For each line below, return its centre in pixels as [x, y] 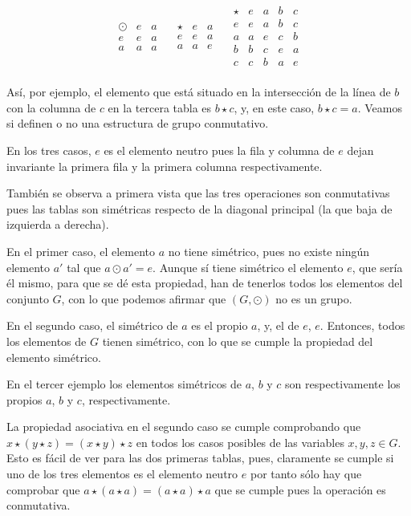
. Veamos [380, 107]
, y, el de [278, 325]
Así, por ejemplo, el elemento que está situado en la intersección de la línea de [199, 92]
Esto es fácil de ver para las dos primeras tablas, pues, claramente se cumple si [200, 458]
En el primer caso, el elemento [81, 251]
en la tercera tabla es [160, 107]
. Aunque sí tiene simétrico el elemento [248, 267]
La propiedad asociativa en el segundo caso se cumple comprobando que [184, 427]
